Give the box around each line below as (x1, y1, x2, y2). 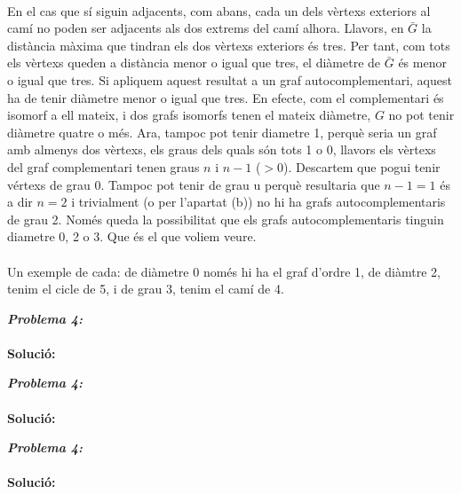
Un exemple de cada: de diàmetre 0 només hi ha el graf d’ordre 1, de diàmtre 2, (7, 262, 441, 280)
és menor (398, 53, 447, 72)
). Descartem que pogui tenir (283, 157, 441, 176)
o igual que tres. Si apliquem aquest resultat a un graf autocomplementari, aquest (7, 70, 452, 89)
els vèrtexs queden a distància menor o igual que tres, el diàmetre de (7, 53, 381, 72)
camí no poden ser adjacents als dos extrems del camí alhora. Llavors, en (7, 19, 404, 37)
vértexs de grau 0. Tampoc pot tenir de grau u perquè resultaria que (7, 175, 380, 193)
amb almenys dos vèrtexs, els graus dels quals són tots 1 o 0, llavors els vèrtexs (7, 140, 436, 159)
